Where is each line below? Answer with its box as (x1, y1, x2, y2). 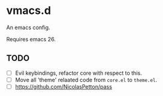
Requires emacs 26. (6, 35, 56, 43)
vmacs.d (6, 4, 52, 18)
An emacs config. (6, 24, 50, 31)
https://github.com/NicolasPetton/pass (15, 83, 112, 90)
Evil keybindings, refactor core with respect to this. (15, 69, 142, 77)
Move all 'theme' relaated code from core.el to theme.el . (15, 76, 158, 83)
